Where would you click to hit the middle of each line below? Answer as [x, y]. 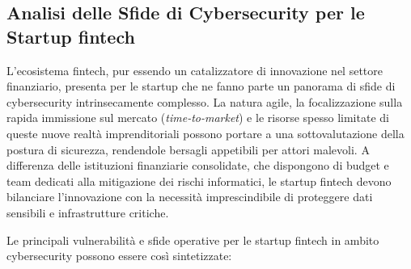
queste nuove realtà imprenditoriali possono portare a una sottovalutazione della [205, 133]
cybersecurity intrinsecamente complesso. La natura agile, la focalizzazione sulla [205, 101]
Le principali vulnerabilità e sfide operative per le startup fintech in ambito [193, 240]
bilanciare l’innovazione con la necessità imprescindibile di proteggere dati [190, 197]
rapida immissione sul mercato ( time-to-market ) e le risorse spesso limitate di [198, 118]
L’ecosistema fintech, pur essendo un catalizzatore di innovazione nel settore [195, 70]
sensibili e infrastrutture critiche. [88, 212]
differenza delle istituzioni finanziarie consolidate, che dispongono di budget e [198, 165]
